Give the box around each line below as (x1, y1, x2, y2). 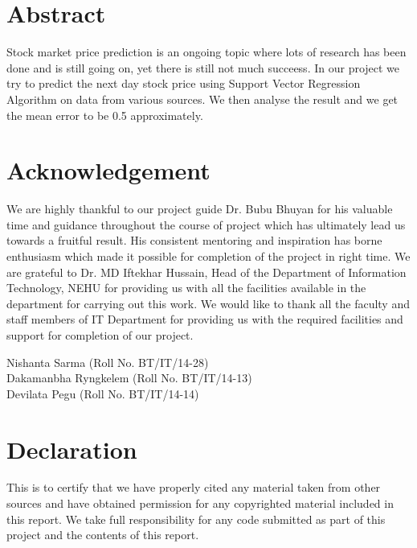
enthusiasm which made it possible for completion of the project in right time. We (6, 248, 411, 264)
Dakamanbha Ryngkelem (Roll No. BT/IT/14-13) (6, 369, 252, 386)
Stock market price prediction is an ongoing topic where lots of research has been (6, 43, 407, 60)
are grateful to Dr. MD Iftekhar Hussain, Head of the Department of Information (6, 263, 407, 280)
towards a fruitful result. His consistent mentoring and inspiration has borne (6, 232, 382, 249)
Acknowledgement (6, 154, 211, 187)
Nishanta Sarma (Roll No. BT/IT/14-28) (6, 353, 209, 370)
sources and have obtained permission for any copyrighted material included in (6, 495, 394, 512)
